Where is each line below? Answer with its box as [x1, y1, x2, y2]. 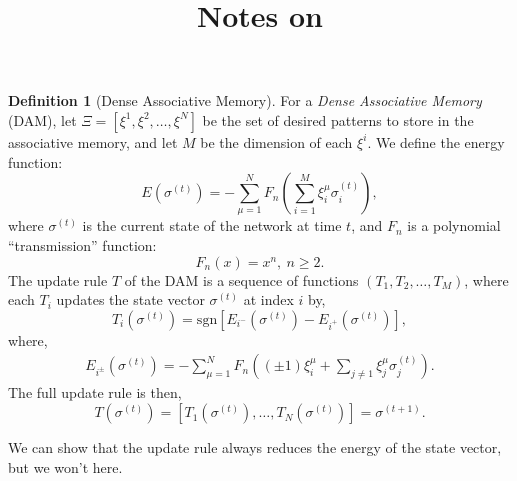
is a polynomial [407, 215, 501, 236]
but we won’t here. [8, 456, 123, 477]
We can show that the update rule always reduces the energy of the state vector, [8, 437, 502, 458]
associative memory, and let [8, 131, 178, 152]
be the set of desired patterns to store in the [202, 109, 474, 130]
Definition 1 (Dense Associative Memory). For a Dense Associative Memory [8, 90, 482, 111]
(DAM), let [8, 109, 77, 130]
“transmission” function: [8, 235, 157, 256]
